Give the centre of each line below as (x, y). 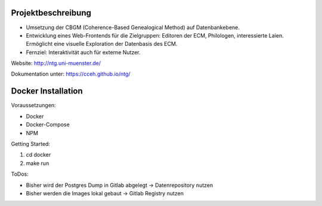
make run (38, 163)
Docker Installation (47, 91)
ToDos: (20, 174)
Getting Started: (31, 143)
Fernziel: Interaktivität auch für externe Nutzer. (83, 52)
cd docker (38, 155)
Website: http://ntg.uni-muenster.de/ (56, 63)
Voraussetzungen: (33, 105)
